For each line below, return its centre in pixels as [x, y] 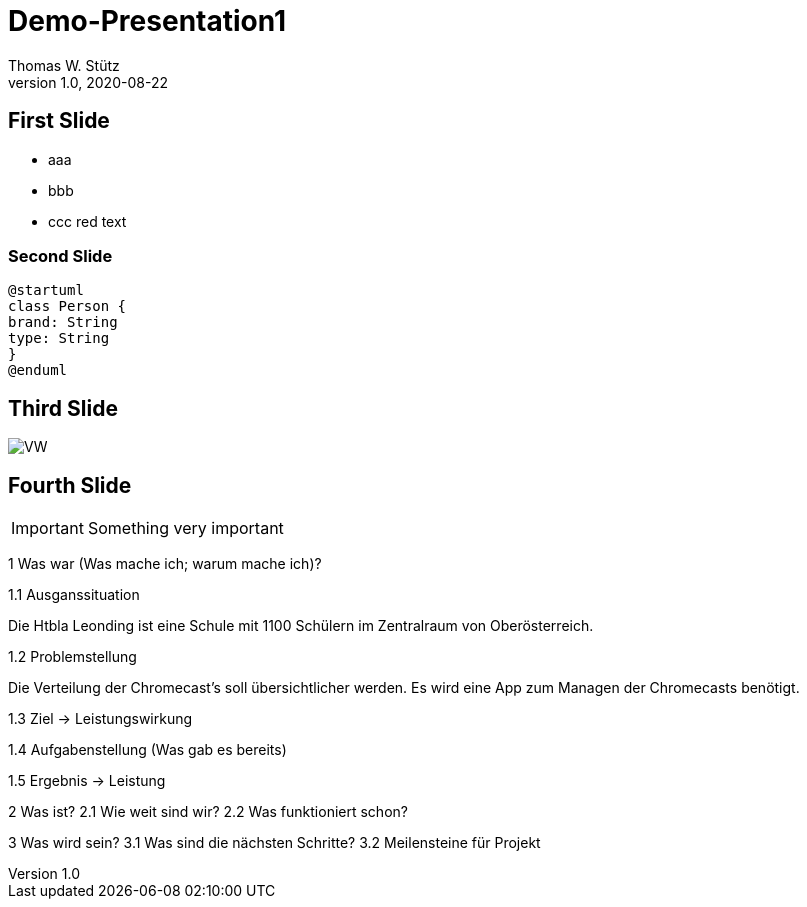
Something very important [185, 528]
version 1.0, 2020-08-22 [88, 82]
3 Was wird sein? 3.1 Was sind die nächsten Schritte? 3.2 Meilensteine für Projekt [274, 843]
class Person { [67, 306]
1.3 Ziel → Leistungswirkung [100, 719]
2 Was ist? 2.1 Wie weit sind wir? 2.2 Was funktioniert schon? [208, 812]
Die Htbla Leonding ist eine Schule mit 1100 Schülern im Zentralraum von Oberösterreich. [301, 626]
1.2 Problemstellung [72, 657]
